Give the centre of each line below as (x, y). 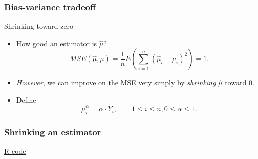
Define (26, 100)
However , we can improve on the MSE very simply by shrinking (116, 82)
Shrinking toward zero (39, 26)
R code (15, 151)
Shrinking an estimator (53, 132)
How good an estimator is (57, 43)
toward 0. (240, 82)
